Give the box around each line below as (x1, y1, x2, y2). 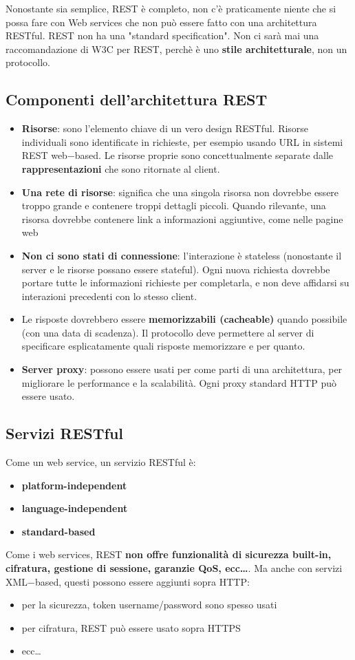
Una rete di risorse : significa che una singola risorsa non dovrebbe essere (21, 184, 339, 199)
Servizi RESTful (6, 423, 124, 444)
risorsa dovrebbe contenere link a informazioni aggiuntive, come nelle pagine (21, 211, 343, 226)
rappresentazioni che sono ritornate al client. (21, 161, 220, 175)
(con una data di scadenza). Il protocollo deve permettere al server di (21, 325, 314, 339)
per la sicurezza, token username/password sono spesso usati (21, 597, 277, 612)
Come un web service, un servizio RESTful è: (6, 455, 196, 469)
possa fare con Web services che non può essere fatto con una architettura (6, 14, 317, 29)
